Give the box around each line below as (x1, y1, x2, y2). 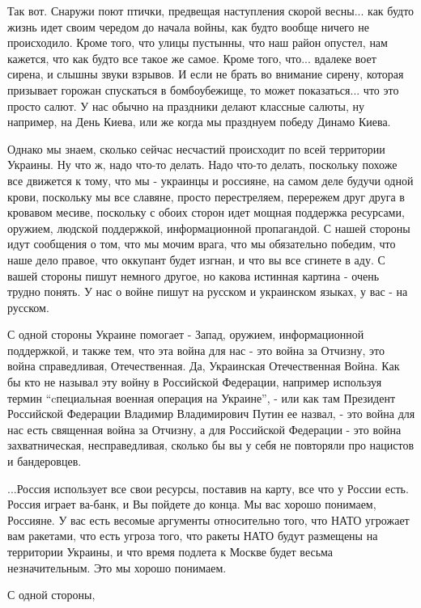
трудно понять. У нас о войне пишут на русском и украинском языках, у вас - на (7, 283, 408, 300)
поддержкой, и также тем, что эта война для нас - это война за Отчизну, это (7, 341, 385, 358)
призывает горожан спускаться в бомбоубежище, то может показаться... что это (7, 81, 399, 98)
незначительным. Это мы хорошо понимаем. (7, 559, 227, 576)
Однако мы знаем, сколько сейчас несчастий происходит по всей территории (7, 140, 385, 157)
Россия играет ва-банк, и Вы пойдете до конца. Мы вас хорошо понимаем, (7, 496, 376, 513)
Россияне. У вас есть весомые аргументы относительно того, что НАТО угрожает (7, 511, 410, 528)
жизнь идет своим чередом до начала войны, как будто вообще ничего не (7, 18, 369, 35)
